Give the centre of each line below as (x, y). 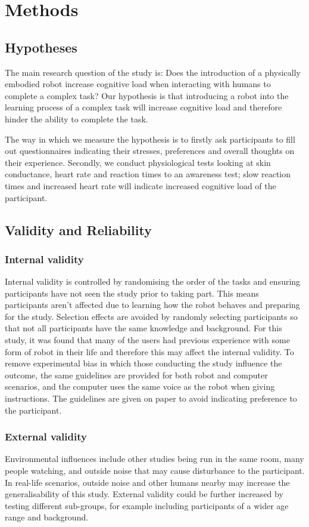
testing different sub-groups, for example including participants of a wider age (147, 505)
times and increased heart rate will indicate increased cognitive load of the (141, 185)
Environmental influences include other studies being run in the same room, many (154, 459)
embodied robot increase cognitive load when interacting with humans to (138, 84)
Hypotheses (41, 47)
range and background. (47, 517)
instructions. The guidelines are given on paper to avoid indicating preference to (151, 398)
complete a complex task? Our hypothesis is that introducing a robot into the (147, 95)
